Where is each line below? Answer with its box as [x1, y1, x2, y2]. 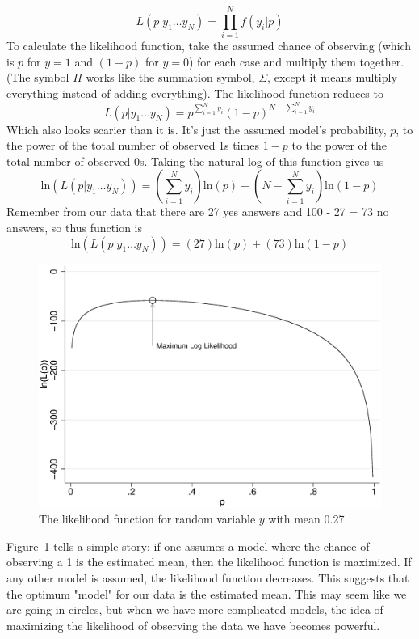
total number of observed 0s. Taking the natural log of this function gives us [6, 152, 384, 169]
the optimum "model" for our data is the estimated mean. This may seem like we [6, 585, 407, 602]
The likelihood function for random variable [39, 510, 256, 527]
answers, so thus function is [6, 218, 143, 235]
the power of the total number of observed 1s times [6, 137, 259, 154]
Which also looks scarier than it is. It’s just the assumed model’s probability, [6, 121, 387, 138]
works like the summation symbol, [86, 69, 255, 86]
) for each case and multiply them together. [188, 53, 404, 70]
